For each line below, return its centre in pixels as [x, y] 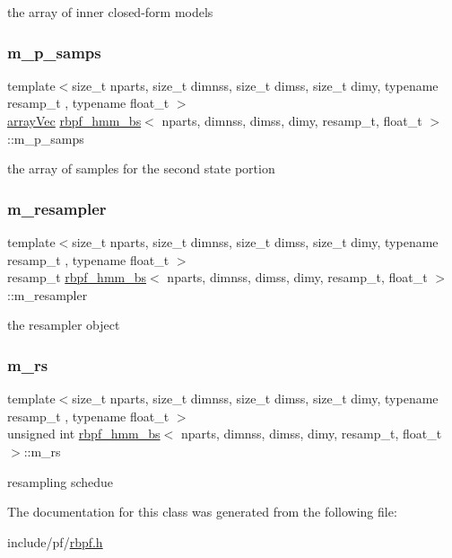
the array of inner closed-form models [110, 12]
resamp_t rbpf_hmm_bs [77, 277]
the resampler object [64, 325]
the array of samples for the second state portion [141, 168]
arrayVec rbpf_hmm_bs [74, 120]
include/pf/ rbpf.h [55, 541]
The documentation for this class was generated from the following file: [202, 512]
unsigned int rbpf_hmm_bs [84, 434]
